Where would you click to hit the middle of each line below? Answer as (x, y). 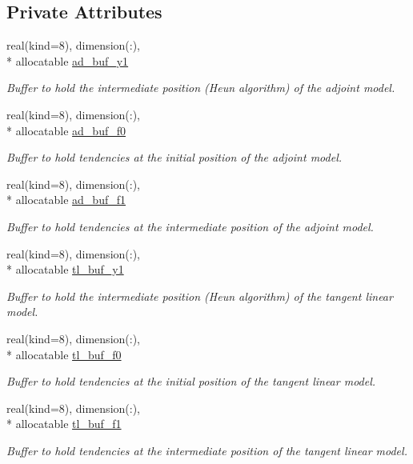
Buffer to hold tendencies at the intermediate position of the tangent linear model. (207, 450)
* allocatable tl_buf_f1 (64, 424)
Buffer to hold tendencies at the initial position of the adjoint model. (174, 157)
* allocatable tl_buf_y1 (65, 269)
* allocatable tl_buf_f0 (64, 354)
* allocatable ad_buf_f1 (66, 200)
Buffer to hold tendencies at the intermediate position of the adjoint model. (190, 226)
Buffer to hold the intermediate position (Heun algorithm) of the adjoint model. (201, 88)
